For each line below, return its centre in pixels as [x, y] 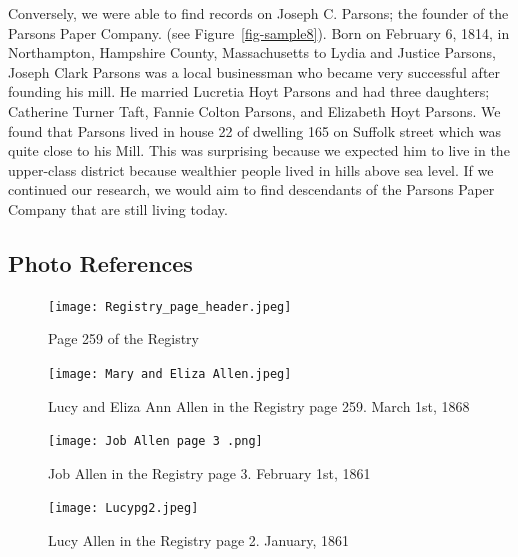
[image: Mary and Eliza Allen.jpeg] [170, 373]
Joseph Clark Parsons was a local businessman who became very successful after [254, 71]
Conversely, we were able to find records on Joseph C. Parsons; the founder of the [258, 13]
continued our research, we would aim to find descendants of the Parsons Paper [251, 189]
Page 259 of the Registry [123, 338]
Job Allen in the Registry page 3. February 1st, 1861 [209, 472]
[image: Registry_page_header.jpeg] [170, 306]
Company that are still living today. [118, 208]
